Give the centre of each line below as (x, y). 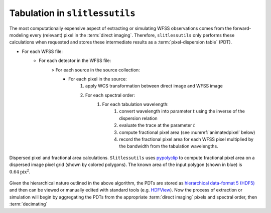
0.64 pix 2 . (20, 171)
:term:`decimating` (28, 204)
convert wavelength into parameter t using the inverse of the (182, 111)
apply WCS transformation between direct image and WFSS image (154, 86)
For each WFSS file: (42, 51)
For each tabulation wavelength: (135, 104)
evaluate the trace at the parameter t (157, 125)
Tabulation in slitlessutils (72, 13)
